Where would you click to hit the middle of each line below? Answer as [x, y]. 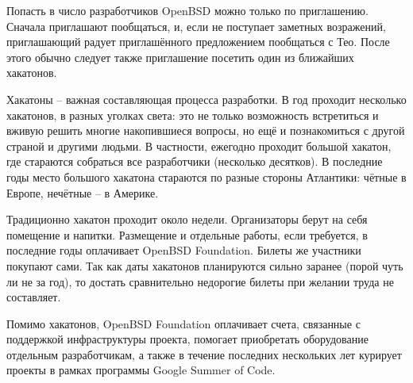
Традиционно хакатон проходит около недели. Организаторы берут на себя [187, 219]
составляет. [34, 297]
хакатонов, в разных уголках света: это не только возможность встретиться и [193, 115]
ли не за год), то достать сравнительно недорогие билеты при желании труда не [200, 281]
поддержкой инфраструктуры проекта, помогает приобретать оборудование [187, 339]
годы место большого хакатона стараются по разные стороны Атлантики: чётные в [206, 176]
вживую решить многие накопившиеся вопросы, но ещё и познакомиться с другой [206, 130]
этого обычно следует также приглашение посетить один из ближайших [180, 57]
